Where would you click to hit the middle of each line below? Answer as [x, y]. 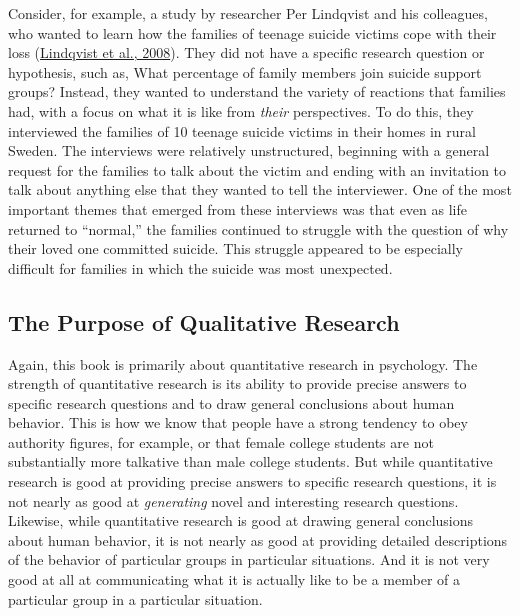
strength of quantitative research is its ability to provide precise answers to [237, 383]
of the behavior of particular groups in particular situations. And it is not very [249, 559]
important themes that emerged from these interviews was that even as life [237, 208]
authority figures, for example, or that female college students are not [221, 441]
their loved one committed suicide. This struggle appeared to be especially [236, 248]
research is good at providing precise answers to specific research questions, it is [252, 481]
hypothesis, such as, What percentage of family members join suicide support [245, 71]
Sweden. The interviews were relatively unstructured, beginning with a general [249, 150]
